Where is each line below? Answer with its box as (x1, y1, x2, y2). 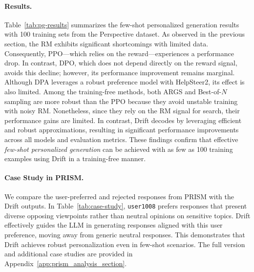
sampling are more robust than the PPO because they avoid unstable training (4, 96, 238, 106)
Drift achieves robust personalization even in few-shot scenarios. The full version (4, 239, 245, 249)
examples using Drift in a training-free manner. (4, 153, 146, 164)
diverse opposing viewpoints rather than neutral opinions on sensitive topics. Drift (4, 210, 251, 220)
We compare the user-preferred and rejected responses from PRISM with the (4, 191, 234, 201)
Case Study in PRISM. (4, 172, 84, 183)
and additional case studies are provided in (4, 249, 133, 259)
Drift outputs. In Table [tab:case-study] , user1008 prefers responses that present (4, 201, 247, 211)
